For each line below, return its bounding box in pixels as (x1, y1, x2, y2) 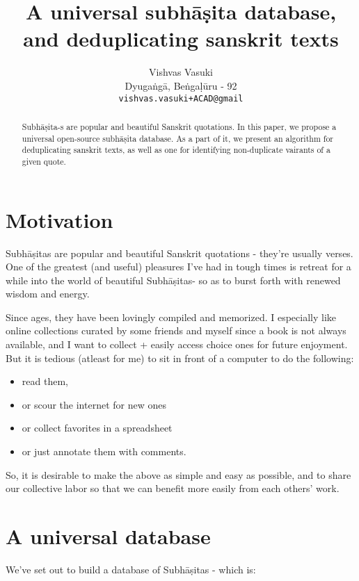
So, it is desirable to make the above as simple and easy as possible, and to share (6, 467, 351, 482)
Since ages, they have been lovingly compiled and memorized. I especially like (6, 309, 337, 324)
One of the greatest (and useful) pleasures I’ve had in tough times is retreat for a (6, 259, 351, 274)
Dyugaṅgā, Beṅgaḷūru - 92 (125, 78, 237, 92)
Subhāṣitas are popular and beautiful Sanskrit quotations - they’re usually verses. (6, 245, 353, 260)
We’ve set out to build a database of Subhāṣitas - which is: (6, 562, 256, 576)
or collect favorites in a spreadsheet (22, 420, 173, 435)
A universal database (6, 522, 211, 550)
